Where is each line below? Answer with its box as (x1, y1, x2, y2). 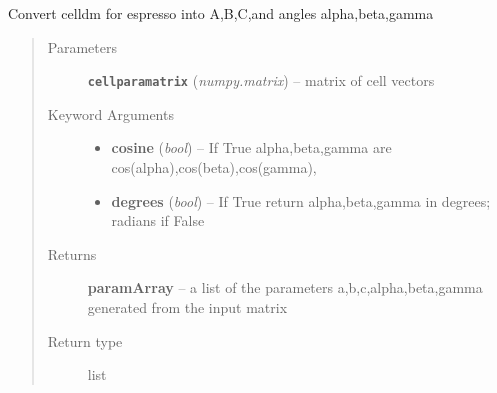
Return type (47, 330, 123, 351)
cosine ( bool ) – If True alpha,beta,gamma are (111, 137, 392, 158)
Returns (47, 243, 97, 264)
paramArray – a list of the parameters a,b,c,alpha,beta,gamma (87, 277, 483, 298)
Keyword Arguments (47, 103, 174, 124)
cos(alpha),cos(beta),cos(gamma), (111, 157, 317, 178)
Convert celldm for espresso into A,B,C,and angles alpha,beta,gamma (8, 3, 434, 23)
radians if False (111, 210, 205, 231)
